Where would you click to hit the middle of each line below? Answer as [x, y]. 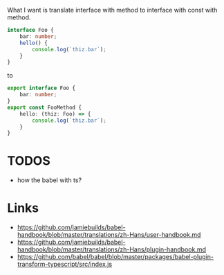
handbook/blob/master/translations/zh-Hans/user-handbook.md [109, 235]
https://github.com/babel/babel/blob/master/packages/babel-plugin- [115, 257]
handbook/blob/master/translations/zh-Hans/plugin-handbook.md [111, 249]
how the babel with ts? [49, 180]
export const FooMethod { [44, 107]
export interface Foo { [41, 88]
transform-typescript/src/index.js [65, 264]
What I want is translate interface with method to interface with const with [112, 10]
